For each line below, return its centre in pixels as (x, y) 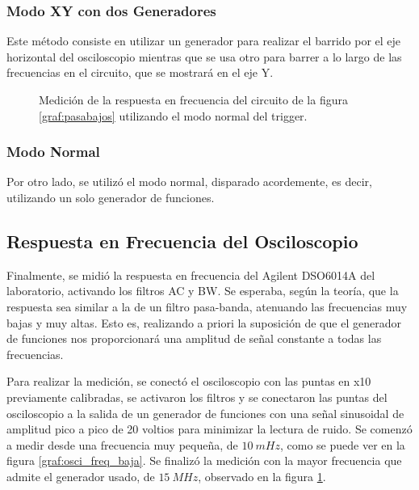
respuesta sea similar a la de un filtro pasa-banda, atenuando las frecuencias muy (207, 306)
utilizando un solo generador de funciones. (111, 197)
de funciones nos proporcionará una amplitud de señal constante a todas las (194, 338)
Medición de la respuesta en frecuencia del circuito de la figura (193, 99)
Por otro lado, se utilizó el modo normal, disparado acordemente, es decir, (189, 182)
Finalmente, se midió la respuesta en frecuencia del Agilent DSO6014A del (191, 275)
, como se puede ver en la (342, 444)
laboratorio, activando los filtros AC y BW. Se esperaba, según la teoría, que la (203, 291)
